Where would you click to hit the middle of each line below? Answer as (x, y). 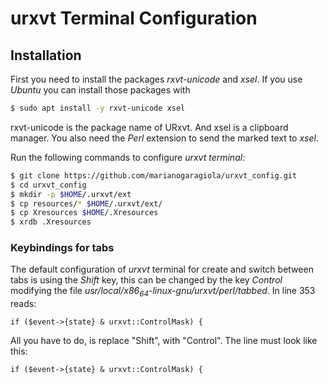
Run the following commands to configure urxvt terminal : (128, 157)
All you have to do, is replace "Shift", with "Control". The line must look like (164, 341)
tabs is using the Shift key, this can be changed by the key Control (146, 280)
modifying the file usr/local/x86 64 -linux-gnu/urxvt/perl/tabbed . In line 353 (163, 292)
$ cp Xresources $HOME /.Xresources (84, 213)
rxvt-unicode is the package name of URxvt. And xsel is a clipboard (149, 127)
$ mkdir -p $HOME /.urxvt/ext (71, 194)
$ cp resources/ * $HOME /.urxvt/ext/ (86, 203)
